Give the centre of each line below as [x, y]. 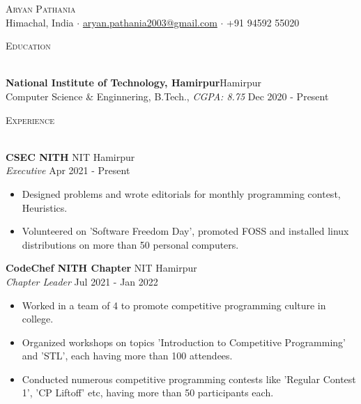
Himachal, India [40, 22]
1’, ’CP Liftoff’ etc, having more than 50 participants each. [148, 393]
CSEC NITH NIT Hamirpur [70, 156]
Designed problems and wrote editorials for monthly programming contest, [181, 193]
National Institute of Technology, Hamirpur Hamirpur [133, 83]
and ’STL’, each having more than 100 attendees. [127, 356]
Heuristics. [45, 207]
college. [38, 319]
